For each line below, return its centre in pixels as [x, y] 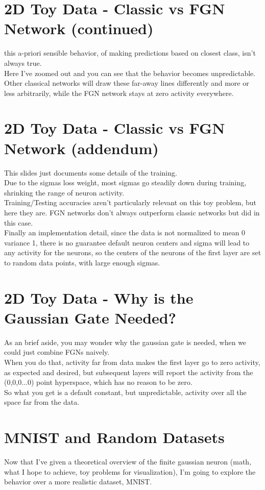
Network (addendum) [81, 148]
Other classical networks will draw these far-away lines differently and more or [127, 83]
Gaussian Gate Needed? [90, 317]
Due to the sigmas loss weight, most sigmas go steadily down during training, [125, 182]
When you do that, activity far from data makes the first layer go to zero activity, [132, 362]
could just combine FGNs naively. [57, 352]
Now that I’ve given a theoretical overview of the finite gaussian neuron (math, [128, 462]
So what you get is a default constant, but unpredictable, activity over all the [125, 392]
